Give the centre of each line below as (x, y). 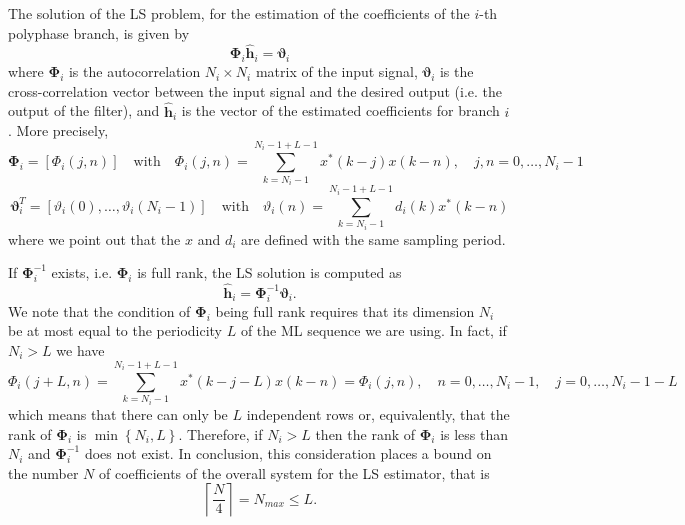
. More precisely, (58, 130)
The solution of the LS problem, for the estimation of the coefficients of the (239, 13)
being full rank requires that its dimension (345, 310)
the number (43, 472)
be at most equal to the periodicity (115, 330)
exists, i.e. (82, 272)
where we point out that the (94, 238)
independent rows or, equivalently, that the (378, 414)
